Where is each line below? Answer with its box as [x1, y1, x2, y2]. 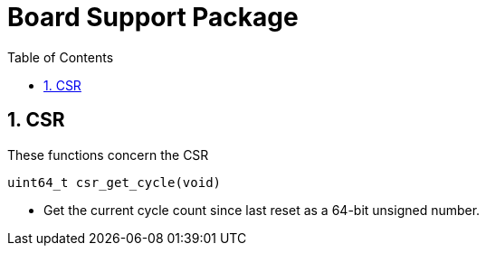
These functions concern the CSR [7, 146, 209, 163]
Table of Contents [7, 49, 114, 65]
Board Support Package [7, 2, 299, 33]
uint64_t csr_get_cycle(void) [7, 174, 222, 190]
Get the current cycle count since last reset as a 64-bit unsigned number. [43, 201, 481, 218]
